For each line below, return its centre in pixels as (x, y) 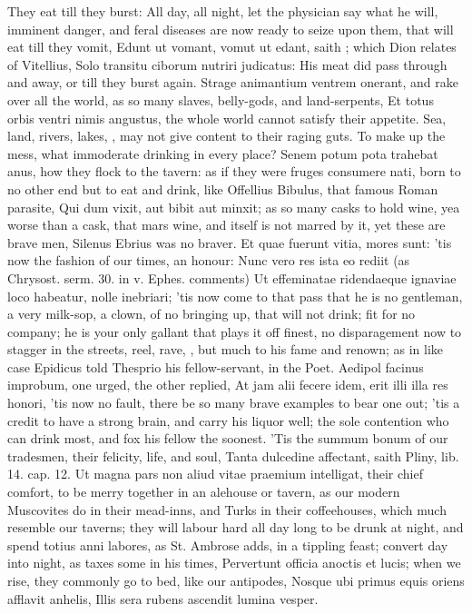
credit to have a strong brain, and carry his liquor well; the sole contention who (228, 420)
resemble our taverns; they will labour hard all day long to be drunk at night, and (236, 527)
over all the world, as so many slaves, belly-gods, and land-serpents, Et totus (221, 99)
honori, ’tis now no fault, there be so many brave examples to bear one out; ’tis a (234, 403)
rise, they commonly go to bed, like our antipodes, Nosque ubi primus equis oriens (236, 580)
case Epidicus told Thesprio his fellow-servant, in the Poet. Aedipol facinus (216, 366)
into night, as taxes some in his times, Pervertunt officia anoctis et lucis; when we (234, 563)
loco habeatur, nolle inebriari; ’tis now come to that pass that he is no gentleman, (235, 296)
